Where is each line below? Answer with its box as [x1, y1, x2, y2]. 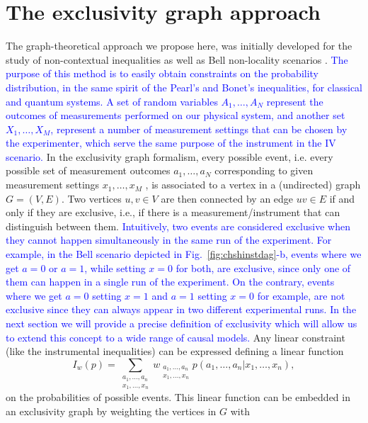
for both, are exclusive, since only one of [176, 260, 351, 275]
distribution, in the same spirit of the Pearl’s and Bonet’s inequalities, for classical [6, 79, 363, 94]
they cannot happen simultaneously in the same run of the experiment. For [6, 232, 332, 247]
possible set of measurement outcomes [6, 163, 171, 178]
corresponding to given [214, 163, 314, 178]
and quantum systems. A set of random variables [6, 94, 218, 108]
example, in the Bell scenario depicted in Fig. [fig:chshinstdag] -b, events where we [6, 247, 362, 261]
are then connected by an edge [161, 191, 294, 205]
